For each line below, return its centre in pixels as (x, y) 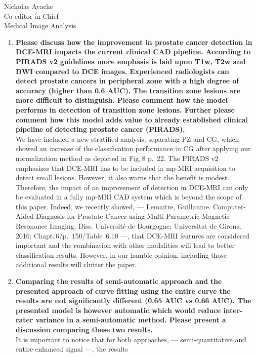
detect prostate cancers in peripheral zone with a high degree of (127, 81)
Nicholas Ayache (29, 6)
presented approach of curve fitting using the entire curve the (123, 291)
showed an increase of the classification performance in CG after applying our (133, 148)
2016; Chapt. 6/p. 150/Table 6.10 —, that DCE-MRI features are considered (132, 235)
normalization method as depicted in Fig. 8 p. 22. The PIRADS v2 (117, 158)
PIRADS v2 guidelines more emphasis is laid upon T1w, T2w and (130, 61)
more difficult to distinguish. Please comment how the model (122, 100)
